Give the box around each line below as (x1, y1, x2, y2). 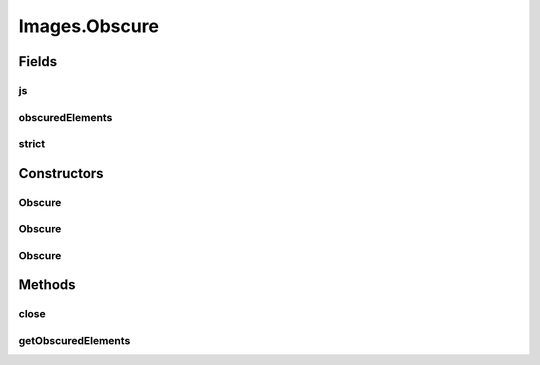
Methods (18, 276, 76, 294)
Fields (18, 53, 58, 70)
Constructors (18, 165, 104, 182)
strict (18, 137, 45, 151)
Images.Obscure (18, 15, 160, 37)
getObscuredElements (18, 333, 131, 347)
